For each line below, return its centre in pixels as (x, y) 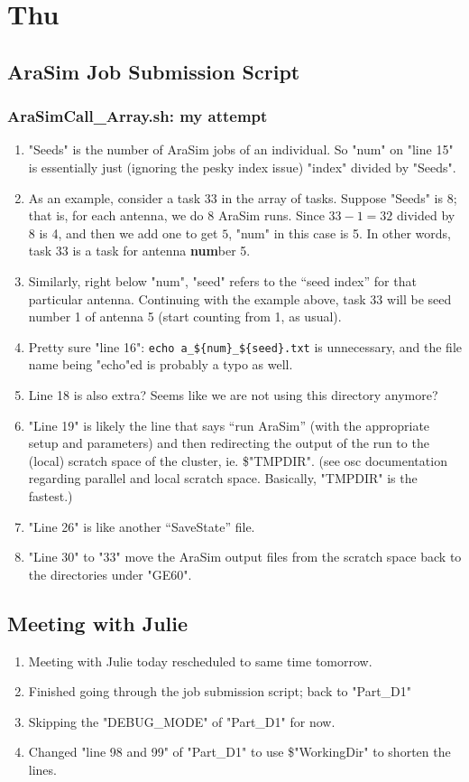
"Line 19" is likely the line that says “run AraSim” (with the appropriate (229, 425)
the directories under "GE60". (110, 574)
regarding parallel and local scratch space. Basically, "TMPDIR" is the (223, 478)
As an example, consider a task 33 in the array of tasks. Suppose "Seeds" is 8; (243, 197)
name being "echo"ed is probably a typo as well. (161, 364)
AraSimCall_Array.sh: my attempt (138, 116)
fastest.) (51, 495)
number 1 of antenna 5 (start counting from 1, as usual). (185, 317)
